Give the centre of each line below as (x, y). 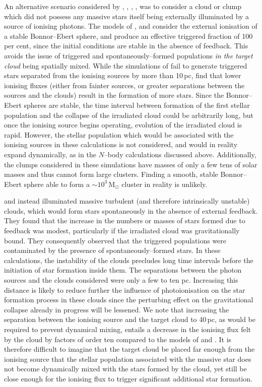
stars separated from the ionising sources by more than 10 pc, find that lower (123, 75)
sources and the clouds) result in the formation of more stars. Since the (114, 95)
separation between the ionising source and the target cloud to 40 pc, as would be (130, 319)
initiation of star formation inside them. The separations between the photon (123, 270)
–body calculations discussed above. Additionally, (180, 154)
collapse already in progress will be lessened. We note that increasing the (117, 309)
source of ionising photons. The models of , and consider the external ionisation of (131, 26)
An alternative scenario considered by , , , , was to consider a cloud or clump (123, 6)
